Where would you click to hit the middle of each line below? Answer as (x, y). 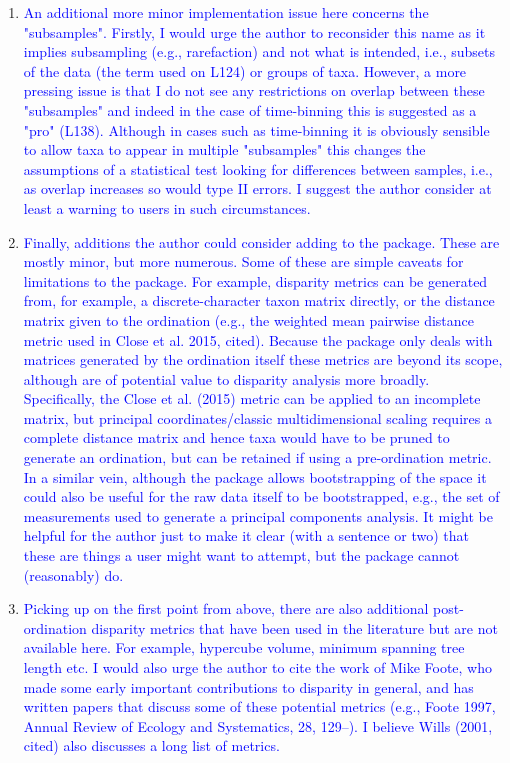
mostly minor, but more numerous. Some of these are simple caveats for (243, 261)
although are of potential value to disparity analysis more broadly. (226, 378)
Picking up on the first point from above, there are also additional (226, 608)
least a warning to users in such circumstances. (167, 207)
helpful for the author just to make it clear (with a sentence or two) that (246, 535)
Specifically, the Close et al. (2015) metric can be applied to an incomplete (252, 398)
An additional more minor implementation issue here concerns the (226, 12)
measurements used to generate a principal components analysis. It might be (258, 515)
